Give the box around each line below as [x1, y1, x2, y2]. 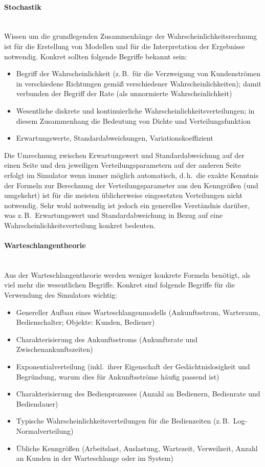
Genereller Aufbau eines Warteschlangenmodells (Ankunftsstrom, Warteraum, [16, 306, 260, 317]
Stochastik [4, 1, 41, 12]
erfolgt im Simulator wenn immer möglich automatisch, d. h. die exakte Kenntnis [4, 169, 259, 180]
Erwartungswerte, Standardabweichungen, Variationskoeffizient [16, 132, 213, 143]
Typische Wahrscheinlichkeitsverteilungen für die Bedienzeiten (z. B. [16, 415, 230, 426]
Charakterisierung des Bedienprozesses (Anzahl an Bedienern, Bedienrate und [16, 388, 260, 399]
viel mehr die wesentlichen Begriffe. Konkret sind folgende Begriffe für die [4, 279, 235, 290]
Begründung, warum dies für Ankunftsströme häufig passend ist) [16, 371, 219, 382]
